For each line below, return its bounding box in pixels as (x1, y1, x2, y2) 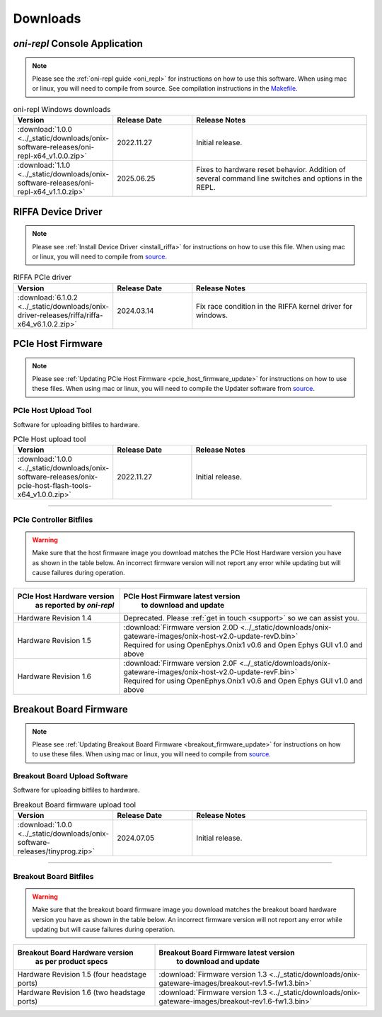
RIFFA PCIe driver (13, 273, 72, 283)
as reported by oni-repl (35, 600, 115, 610)
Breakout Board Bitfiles (13, 871, 94, 881)
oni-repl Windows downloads (13, 104, 111, 114)
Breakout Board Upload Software (13, 771, 129, 781)
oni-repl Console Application (13, 38, 143, 50)
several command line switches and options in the (195, 174, 363, 183)
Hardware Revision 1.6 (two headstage (17, 988, 146, 998)
